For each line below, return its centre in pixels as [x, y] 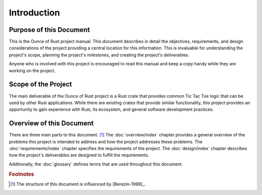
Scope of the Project [41, 84]
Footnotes [22, 174]
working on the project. [32, 71]
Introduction [34, 13]
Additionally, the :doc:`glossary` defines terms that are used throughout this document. [96, 164]
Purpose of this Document [49, 30]
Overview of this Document [51, 123]
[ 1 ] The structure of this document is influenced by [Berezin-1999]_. [78, 184]
